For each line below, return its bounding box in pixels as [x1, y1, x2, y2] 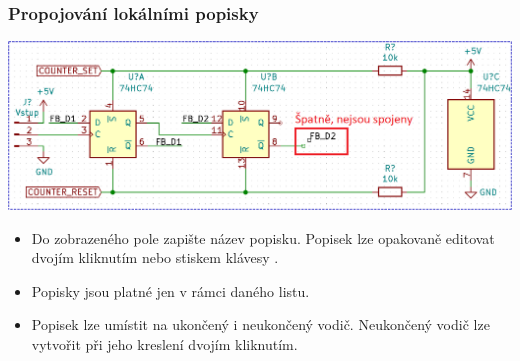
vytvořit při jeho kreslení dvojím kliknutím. [31, 334, 298, 354]
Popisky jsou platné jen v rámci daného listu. [31, 280, 310, 301]
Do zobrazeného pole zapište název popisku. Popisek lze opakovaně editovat [31, 227, 495, 248]
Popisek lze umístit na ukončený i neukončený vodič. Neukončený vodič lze [31, 314, 490, 335]
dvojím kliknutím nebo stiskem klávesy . [31, 247, 279, 268]
